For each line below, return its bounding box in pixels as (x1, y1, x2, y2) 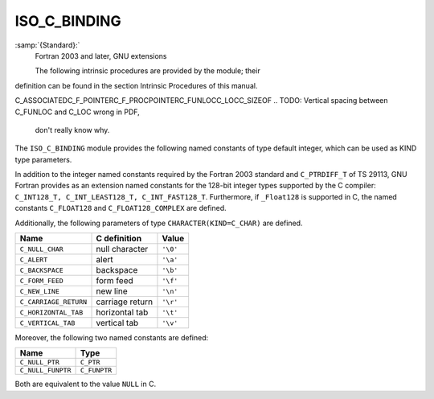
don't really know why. (35, 125, 110, 134)
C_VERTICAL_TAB (19, 319, 76, 327)
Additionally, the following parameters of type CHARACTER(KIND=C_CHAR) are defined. (14, 218, 303, 228)
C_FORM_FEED (19, 276, 63, 285)
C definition (96, 233, 142, 245)
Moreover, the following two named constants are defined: (14, 333, 209, 343)
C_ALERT (19, 255, 48, 264)
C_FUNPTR (80, 366, 113, 375)
